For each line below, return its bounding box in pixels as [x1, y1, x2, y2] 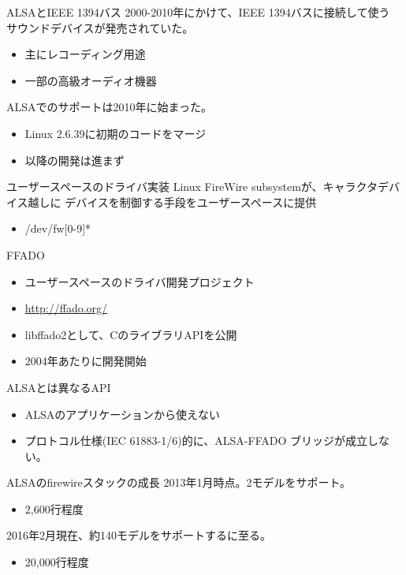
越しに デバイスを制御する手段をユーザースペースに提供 [28, 193, 317, 210]
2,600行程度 [24, 500, 84, 517]
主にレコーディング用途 [24, 46, 146, 62]
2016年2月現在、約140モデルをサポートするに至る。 [6, 527, 271, 543]
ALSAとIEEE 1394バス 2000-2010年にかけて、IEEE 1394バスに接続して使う [6, 4, 390, 20]
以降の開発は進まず [24, 151, 125, 168]
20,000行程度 [24, 554, 89, 570]
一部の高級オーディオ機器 [24, 72, 157, 88]
